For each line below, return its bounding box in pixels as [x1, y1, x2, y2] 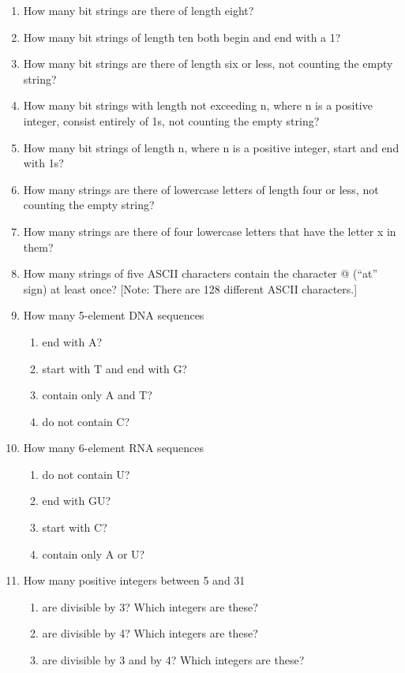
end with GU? [42, 492, 111, 509]
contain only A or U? [42, 545, 145, 562]
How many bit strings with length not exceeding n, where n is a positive [23, 97, 373, 114]
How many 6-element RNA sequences [23, 439, 204, 456]
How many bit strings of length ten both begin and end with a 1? [23, 28, 341, 45]
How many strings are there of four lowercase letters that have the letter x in [23, 222, 396, 239]
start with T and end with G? [42, 360, 187, 376]
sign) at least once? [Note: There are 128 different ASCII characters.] [23, 280, 358, 297]
